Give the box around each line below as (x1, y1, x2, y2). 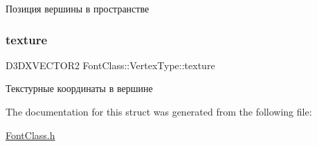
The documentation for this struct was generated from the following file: (6, 104, 312, 118)
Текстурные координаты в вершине (6, 81, 153, 95)
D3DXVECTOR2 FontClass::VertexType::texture (6, 57, 215, 72)
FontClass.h (6, 127, 55, 142)
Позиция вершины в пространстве (6, 1, 150, 15)
